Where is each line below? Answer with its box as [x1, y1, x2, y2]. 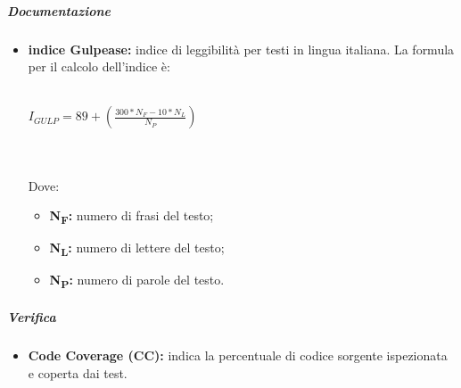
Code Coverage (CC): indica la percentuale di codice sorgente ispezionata [28, 346, 448, 365]
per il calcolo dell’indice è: [28, 57, 170, 76]
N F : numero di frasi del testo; [49, 206, 214, 227]
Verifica [7, 308, 56, 326]
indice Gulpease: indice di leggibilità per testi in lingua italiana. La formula [28, 39, 455, 58]
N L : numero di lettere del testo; [49, 238, 225, 260]
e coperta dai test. [28, 363, 128, 382]
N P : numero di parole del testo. [49, 270, 225, 292]
